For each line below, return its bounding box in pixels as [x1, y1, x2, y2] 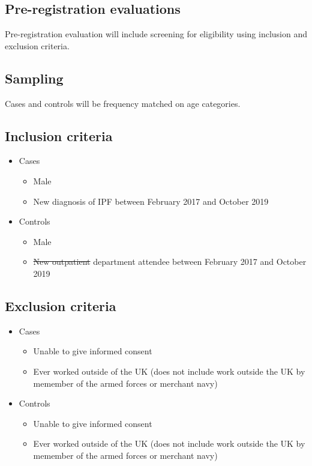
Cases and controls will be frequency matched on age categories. [5, 97, 241, 109]
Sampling [5, 68, 64, 87]
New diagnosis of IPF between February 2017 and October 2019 [33, 195, 269, 207]
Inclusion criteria [5, 126, 113, 145]
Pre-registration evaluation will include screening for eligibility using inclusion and [5, 28, 307, 40]
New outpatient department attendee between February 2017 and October [33, 255, 307, 268]
